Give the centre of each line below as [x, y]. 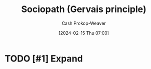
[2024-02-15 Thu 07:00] [84, 33]
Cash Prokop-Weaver [84, 23]
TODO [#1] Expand [44, 58]
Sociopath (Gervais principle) [84, 9]
